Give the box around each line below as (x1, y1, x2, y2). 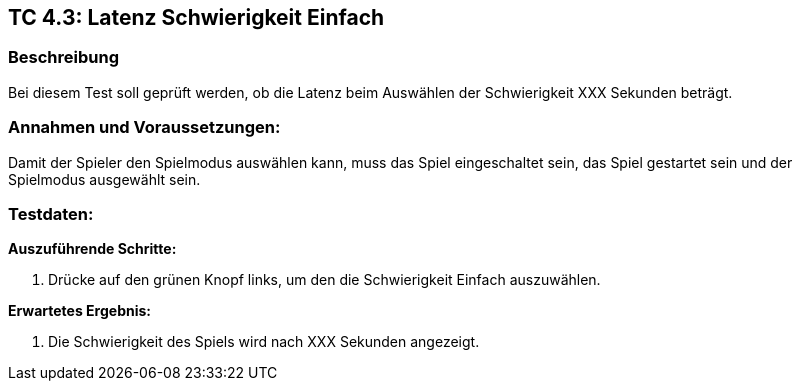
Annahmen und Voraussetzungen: (8, 117, 281, 138)
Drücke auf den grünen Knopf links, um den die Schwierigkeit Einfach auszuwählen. (48, 271, 601, 289)
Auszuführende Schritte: (8, 240, 177, 258)
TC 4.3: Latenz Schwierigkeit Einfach (8, 5, 385, 30)
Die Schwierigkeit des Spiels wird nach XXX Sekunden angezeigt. (48, 333, 480, 351)
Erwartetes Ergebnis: (8, 302, 152, 320)
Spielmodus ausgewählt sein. (8, 170, 201, 188)
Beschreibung (8, 47, 120, 68)
